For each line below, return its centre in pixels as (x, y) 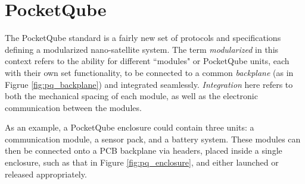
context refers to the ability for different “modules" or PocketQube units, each (147, 61)
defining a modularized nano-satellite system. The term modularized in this (142, 49)
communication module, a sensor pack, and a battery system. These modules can (153, 139)
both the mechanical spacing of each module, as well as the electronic (131, 96)
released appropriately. (46, 174)
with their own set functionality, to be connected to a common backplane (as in (149, 72)
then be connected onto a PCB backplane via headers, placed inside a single (144, 150)
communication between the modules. (73, 107)
